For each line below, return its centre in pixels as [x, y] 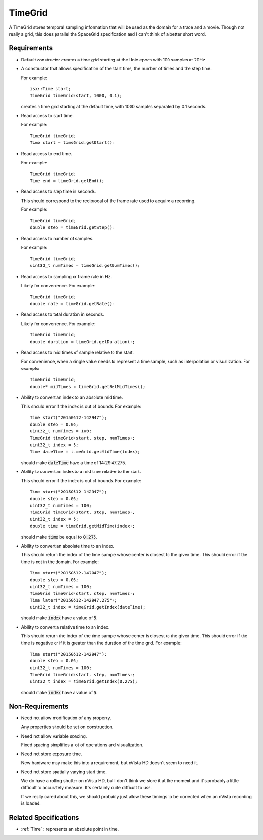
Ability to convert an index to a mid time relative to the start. [81, 471]
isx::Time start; [50, 89]
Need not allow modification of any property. [66, 718]
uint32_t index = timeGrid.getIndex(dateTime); [88, 607]
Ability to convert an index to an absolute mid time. [72, 397]
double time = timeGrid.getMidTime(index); [83, 526]
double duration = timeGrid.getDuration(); [83, 341]
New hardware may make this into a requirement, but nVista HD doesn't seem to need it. [110, 763]
